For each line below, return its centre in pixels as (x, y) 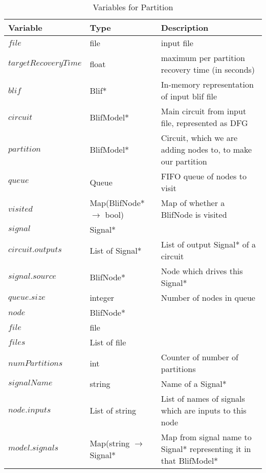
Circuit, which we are (199, 138)
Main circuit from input (204, 111)
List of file (108, 342)
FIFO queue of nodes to (204, 176)
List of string (113, 410)
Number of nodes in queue (208, 297)
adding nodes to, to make (206, 149)
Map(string (110, 443)
